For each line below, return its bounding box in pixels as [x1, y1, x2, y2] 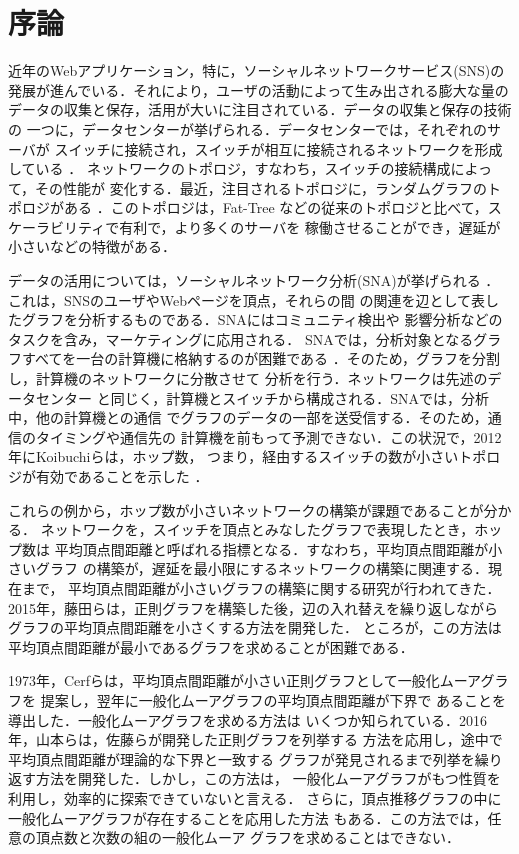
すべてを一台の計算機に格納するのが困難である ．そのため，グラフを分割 [21, 348, 501, 369]
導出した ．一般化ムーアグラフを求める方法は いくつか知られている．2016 [8, 709, 487, 730]
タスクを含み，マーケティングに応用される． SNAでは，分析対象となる [8, 328, 474, 349]
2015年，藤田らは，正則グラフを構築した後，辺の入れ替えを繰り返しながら [8, 597, 498, 618]
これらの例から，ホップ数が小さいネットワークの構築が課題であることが [8, 499, 484, 520]
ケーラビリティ [8, 216, 106, 237]
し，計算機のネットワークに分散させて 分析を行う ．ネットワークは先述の [8, 368, 488, 389]
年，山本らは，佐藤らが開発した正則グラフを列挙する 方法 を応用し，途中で [8, 729, 503, 750]
